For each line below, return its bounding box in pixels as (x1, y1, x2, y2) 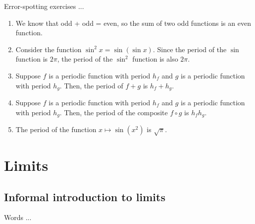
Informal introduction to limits (4, 189, 165, 204)
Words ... (4, 212, 32, 223)
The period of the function (15, 124, 97, 135)
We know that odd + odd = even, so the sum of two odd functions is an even (15, 17, 251, 28)
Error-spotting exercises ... (4, 1, 84, 11)
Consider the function (15, 44, 82, 54)
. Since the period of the (153, 44, 227, 54)
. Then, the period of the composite (59, 107, 168, 117)
